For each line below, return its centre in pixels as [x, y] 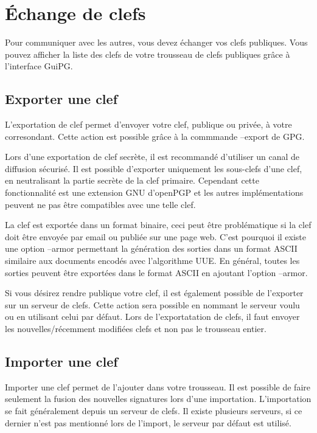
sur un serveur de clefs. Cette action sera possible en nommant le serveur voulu [152, 304]
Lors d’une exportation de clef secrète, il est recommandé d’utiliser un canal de [152, 157]
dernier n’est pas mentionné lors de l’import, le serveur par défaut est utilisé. [148, 422]
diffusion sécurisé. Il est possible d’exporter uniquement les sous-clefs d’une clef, [154, 168]
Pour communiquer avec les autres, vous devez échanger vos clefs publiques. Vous [156, 42]
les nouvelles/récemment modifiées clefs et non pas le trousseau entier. [136, 329]
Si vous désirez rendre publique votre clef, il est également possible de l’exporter [154, 293]
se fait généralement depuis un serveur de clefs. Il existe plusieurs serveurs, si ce [154, 410]
